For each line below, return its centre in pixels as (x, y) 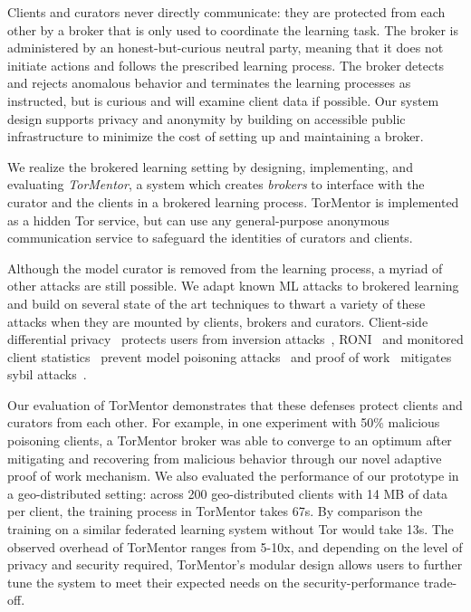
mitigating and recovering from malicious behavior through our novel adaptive (225, 458)
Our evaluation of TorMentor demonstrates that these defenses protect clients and (235, 404)
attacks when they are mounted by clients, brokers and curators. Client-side (218, 321)
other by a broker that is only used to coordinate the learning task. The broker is (233, 29)
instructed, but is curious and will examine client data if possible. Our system (223, 100)
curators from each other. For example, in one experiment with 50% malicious (224, 422)
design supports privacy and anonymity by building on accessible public (207, 118)
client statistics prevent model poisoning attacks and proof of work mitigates (230, 356)
